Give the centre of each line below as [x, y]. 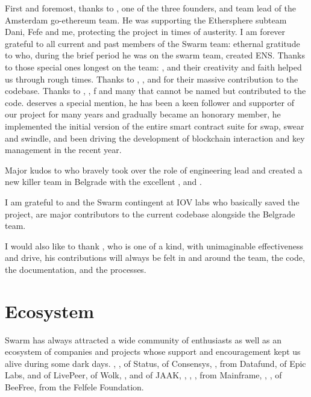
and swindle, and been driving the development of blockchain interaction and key [155, 138]
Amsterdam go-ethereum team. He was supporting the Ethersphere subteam [146, 20]
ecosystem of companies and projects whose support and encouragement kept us [153, 352]
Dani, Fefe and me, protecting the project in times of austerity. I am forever [145, 32]
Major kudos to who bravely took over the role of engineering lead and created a [154, 170]
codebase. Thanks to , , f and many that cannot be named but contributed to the [155, 91]
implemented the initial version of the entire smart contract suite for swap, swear [155, 126]
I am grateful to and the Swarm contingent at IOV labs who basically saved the [152, 202]
